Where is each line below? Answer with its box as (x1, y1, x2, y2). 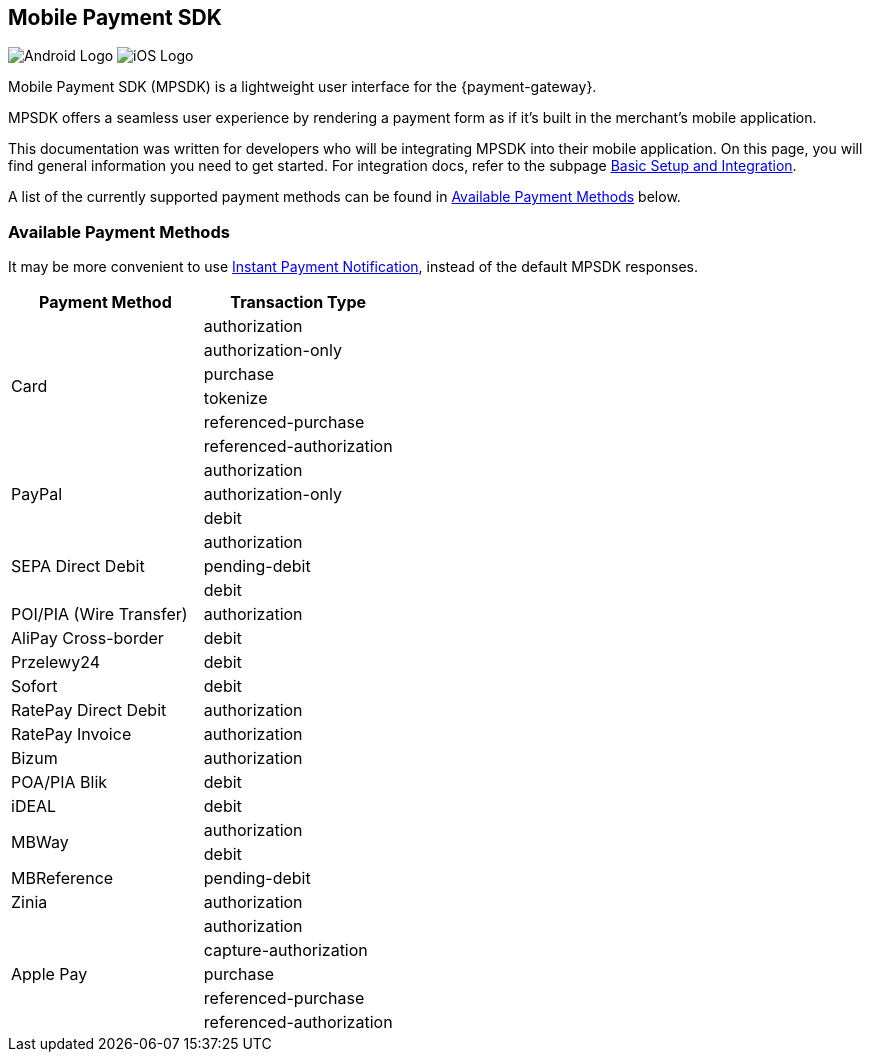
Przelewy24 (11, 652, 101, 673)
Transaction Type (230, 292, 367, 313)
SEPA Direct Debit (11, 556, 145, 577)
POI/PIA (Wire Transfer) (11, 604, 188, 625)
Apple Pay (11, 964, 88, 985)
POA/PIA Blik (11, 772, 108, 793)
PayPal (11, 484, 63, 505)
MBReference (11, 868, 114, 889)
